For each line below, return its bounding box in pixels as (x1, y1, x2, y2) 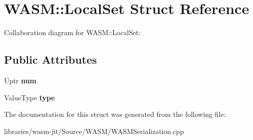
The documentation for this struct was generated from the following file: (4, 109, 226, 119)
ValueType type (4, 92, 55, 102)
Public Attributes (4, 52, 97, 67)
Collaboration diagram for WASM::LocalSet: (4, 27, 141, 38)
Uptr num (4, 75, 37, 85)
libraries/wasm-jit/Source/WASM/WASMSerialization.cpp (4, 125, 184, 136)
